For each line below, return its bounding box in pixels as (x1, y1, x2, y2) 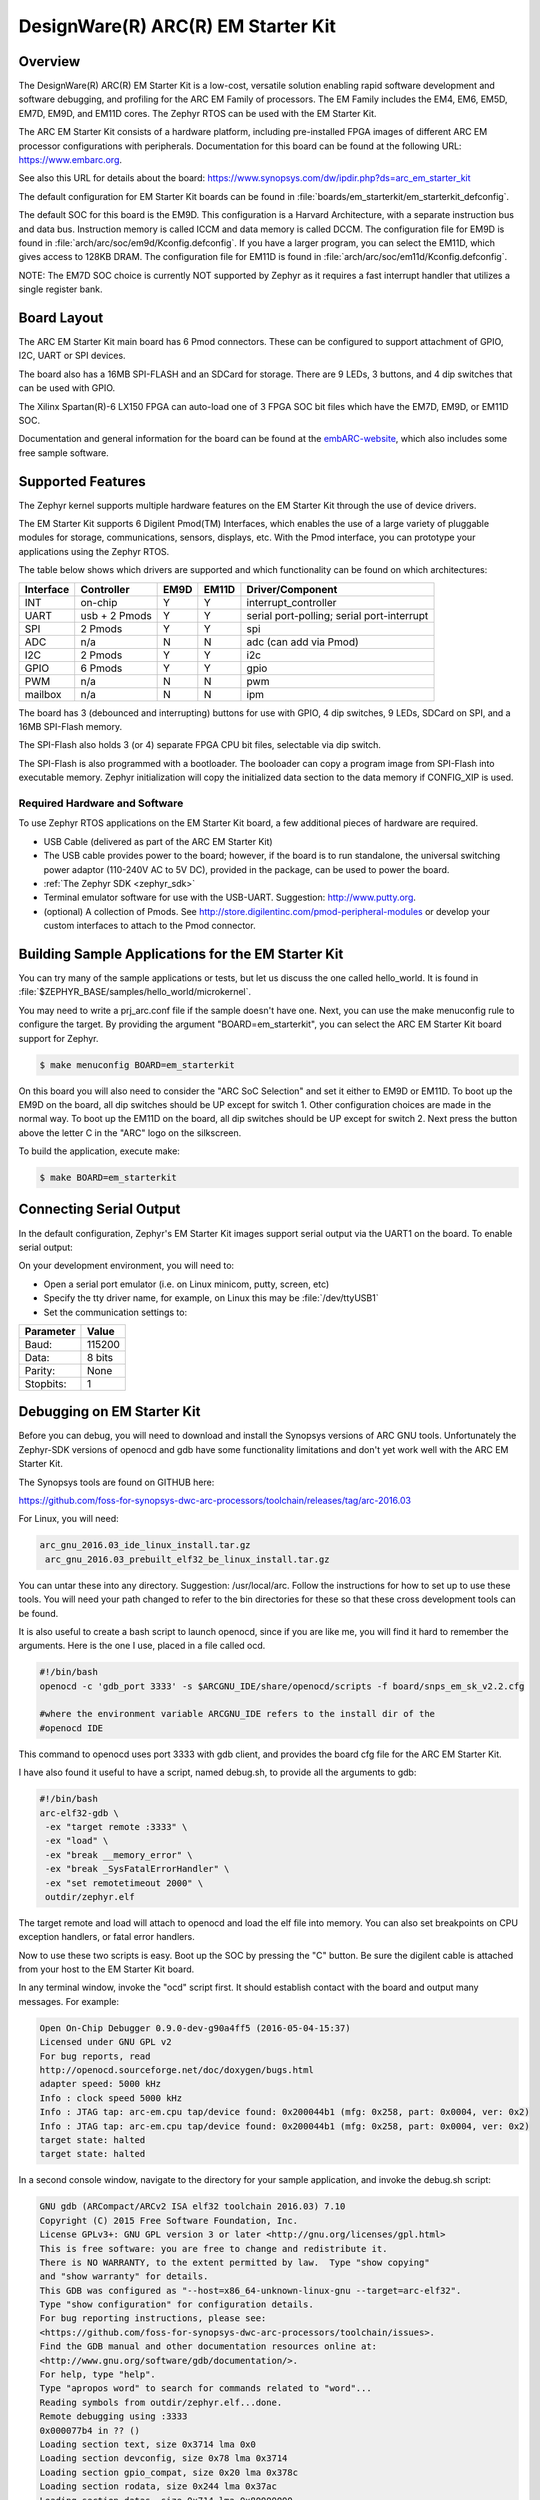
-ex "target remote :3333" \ (45, 1821, 188, 1832)
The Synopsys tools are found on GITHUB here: (18, 1476, 215, 1488)
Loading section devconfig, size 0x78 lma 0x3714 (39, 2453, 288, 2464)
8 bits (86, 1350, 114, 1364)
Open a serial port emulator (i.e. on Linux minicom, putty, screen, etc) (43, 1278, 330, 1290)
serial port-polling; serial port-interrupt (246, 608, 429, 622)
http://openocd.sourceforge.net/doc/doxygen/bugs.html (39, 2065, 314, 2076)
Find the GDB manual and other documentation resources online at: (39, 2341, 378, 2352)
